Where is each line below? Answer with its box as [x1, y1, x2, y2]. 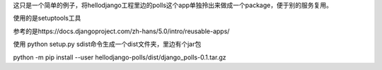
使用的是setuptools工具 [13, 14, 81, 23]
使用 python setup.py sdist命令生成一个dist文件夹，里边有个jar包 [13, 40, 202, 49]
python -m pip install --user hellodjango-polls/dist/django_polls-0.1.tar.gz [13, 53, 226, 62]
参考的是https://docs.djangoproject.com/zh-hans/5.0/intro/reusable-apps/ [13, 27, 230, 35]
